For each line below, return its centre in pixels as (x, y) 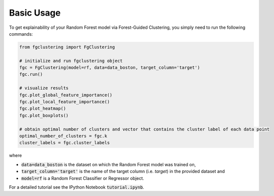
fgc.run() (31, 74)
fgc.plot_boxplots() (44, 115)
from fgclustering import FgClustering (67, 47)
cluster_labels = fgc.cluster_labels (65, 143)
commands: (21, 34)
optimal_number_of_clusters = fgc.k (63, 136)
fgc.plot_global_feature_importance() (66, 95)
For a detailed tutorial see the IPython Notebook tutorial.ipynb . (77, 187)
